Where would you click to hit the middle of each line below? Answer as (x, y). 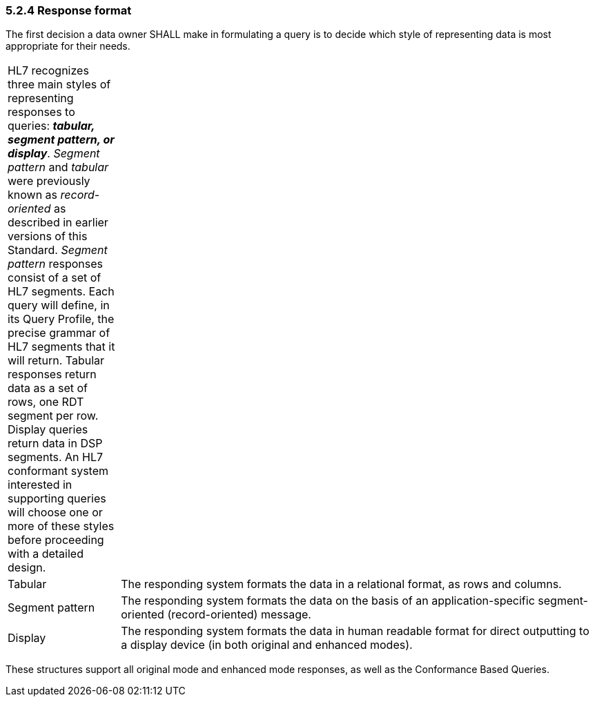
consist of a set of (55, 278)
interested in (40, 485)
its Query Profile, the (61, 319)
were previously (49, 181)
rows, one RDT (46, 402)
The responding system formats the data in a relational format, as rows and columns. (341, 584)
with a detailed (46, 554)
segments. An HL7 (55, 457)
